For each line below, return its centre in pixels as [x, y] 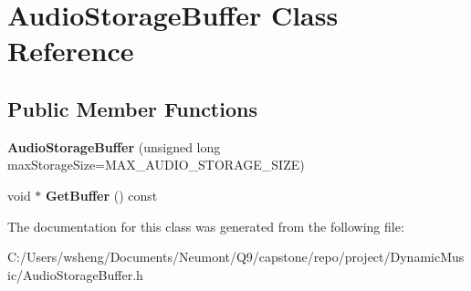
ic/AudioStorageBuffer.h [75, 274]
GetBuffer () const [102, 195]
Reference [71, 51]
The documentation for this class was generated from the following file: [206, 226]
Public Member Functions [132, 108]
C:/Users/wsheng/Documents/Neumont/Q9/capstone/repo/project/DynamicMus [236, 257]
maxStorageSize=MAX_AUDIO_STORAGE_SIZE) [156, 165]
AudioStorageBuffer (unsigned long [114, 146]
